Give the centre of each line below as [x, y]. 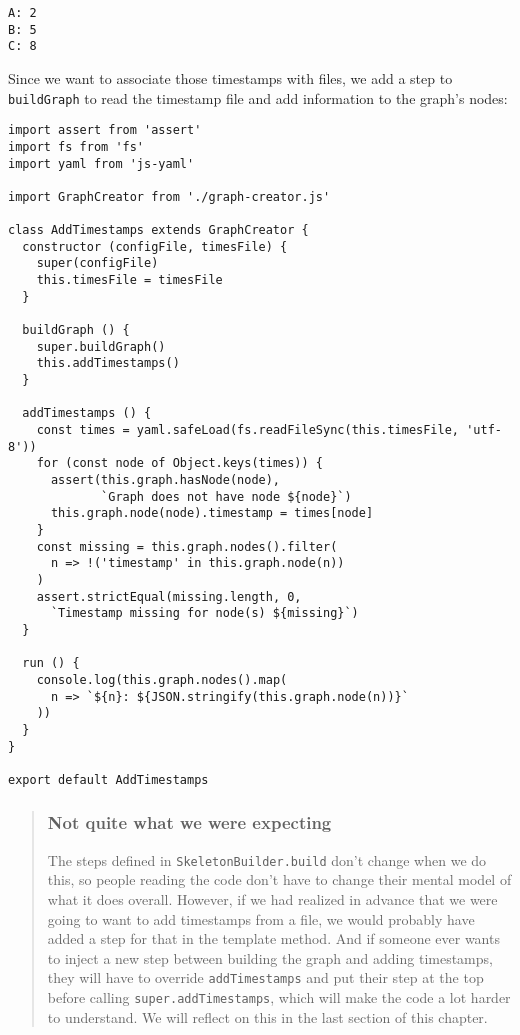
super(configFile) [97, 263]
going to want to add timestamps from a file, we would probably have [261, 918]
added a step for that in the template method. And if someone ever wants [273, 938]
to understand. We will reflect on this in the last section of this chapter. [267, 1016]
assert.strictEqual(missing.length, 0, [169, 596]
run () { [51, 663]
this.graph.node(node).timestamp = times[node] [212, 513]
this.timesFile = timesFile [129, 280]
